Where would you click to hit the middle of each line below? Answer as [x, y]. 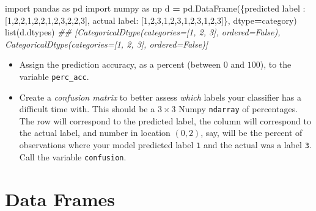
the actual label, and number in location [95, 133]
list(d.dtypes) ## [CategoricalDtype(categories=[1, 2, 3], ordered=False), [143, 32]
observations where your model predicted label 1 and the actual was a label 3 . [165, 145]
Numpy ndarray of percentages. [238, 109]
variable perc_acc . [54, 76]
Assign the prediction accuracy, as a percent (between [120, 64]
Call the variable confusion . [73, 156]
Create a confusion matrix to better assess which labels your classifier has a [160, 97]
